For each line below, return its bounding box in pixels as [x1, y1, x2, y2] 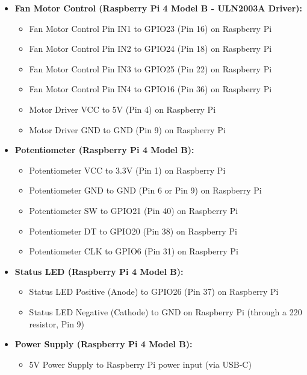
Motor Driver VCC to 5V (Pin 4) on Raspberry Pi [29, 102, 216, 115]
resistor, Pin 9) [29, 317, 85, 330]
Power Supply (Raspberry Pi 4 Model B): [14, 338, 193, 350]
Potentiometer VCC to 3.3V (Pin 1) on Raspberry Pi [29, 163, 226, 176]
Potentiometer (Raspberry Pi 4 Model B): [14, 143, 194, 156]
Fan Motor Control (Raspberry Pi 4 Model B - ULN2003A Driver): [14, 2, 303, 14]
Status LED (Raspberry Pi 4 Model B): [14, 265, 184, 277]
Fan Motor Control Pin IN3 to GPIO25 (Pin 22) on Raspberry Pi [29, 62, 272, 75]
